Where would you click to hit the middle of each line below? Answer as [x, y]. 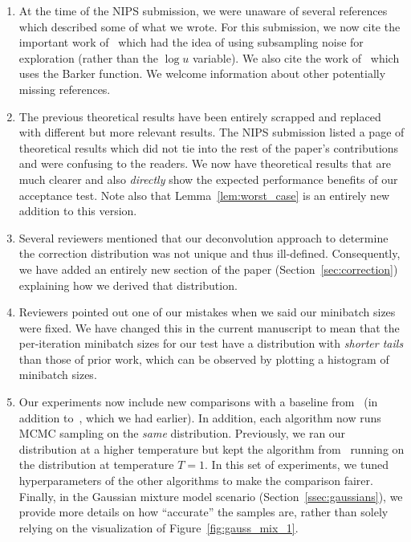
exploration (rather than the [89, 57]
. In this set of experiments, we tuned [297, 465]
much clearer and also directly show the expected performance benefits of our [208, 179]
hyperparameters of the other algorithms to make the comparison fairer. [196, 481]
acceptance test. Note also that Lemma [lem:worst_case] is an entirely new [204, 195]
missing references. [65, 89]
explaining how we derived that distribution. [128, 285]
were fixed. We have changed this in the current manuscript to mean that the [209, 327]
